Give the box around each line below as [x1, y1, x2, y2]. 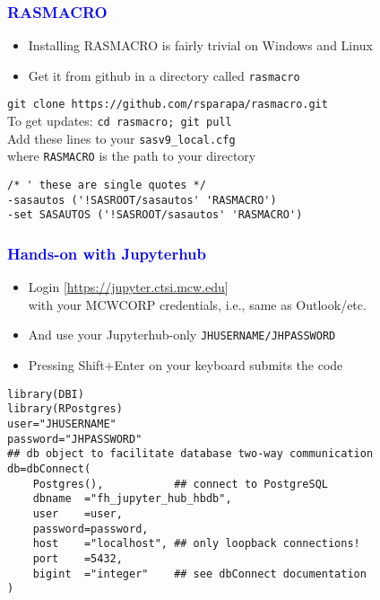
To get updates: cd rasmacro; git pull [7, 111, 232, 130]
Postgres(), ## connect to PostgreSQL [32, 477, 328, 490]
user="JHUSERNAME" [7, 418, 117, 431]
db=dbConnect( [7, 463, 91, 475]
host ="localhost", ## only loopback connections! [32, 537, 360, 551]
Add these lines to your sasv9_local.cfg [7, 128, 236, 147]
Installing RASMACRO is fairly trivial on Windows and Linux [28, 36, 373, 55]
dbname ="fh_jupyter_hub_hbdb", [32, 492, 232, 506]
